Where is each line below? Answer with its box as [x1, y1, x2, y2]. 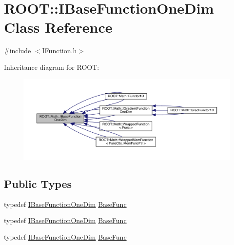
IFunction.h [42, 45, 77, 56]
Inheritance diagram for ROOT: [4, 61, 99, 72]
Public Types [4, 176, 72, 191]
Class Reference [4, 17, 113, 37]
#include [4, 45, 31, 56]
